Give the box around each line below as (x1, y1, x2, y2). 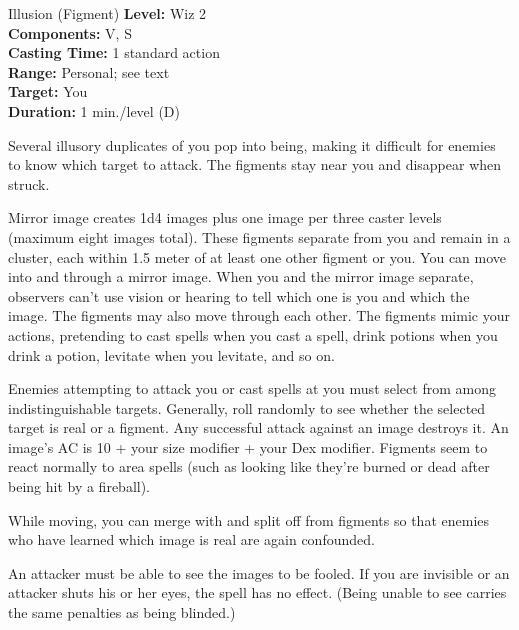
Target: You (8, 81, 88, 102)
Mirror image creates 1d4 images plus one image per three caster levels (8, 207, 442, 228)
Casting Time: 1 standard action (8, 42, 220, 63)
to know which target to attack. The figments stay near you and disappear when (8, 154, 502, 175)
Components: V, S (8, 22, 132, 43)
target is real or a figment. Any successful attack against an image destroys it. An (8, 417, 509, 438)
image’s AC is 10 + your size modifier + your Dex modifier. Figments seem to (8, 436, 488, 457)
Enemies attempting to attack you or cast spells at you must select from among (8, 378, 496, 399)
